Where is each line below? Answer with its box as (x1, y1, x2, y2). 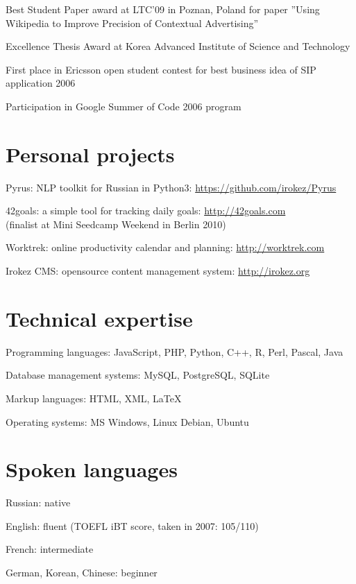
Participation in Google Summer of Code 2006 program (6, 98, 241, 113)
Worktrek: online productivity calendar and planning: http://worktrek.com (6, 240, 325, 255)
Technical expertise (6, 304, 193, 332)
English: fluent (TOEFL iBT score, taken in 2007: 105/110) (6, 518, 259, 533)
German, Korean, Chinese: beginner (6, 565, 158, 580)
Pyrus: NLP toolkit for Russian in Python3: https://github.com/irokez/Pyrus (6, 180, 337, 194)
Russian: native (6, 495, 71, 510)
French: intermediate (6, 542, 94, 556)
